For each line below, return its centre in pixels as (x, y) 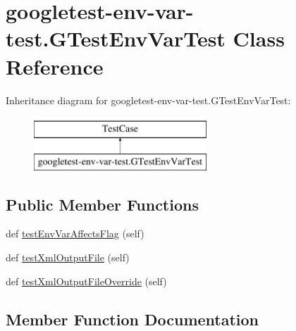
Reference (55, 66)
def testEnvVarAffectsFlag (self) (75, 233)
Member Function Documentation (132, 319)
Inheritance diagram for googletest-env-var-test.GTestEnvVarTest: (148, 100)
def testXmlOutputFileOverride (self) (86, 281)
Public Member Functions (102, 204)
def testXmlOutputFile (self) (68, 257)
